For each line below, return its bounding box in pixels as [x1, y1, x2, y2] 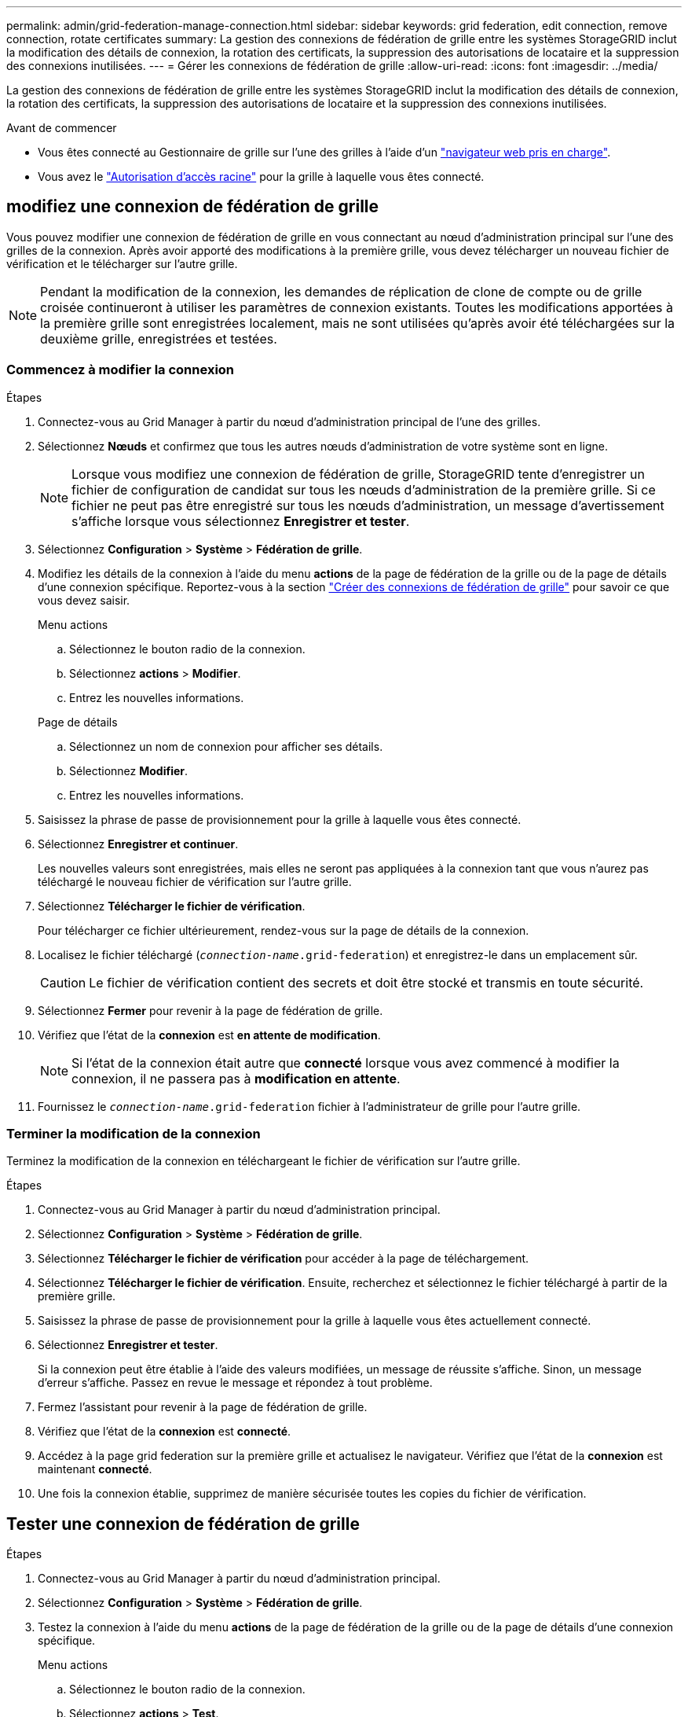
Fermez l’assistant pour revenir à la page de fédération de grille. [38, 1400, 368, 1414]
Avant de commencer [6, 121, 117, 134]
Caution [40, 974, 86, 991]
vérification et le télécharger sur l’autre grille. [6, 256, 238, 270]
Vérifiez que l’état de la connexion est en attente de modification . [38, 1028, 381, 1042]
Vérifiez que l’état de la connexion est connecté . [38, 1425, 291, 1439]
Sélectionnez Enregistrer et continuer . [38, 836, 239, 851]
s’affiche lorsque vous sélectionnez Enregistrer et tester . [71, 513, 410, 529]
